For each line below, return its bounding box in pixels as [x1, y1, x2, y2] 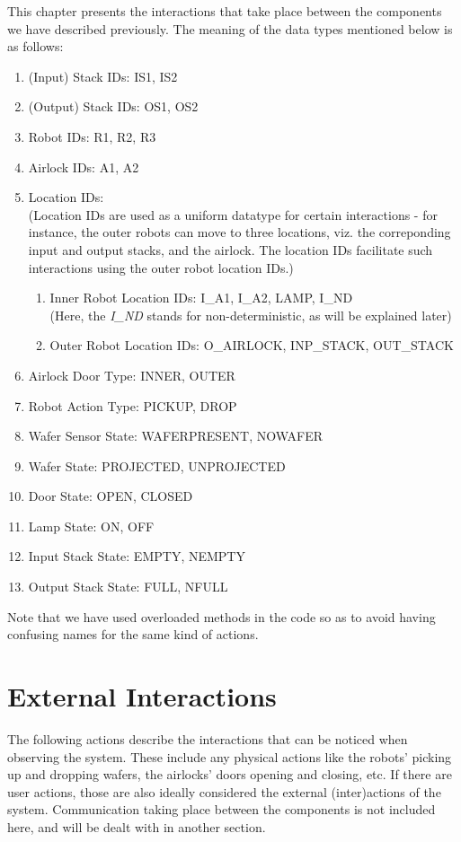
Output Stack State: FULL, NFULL [28, 577, 228, 596]
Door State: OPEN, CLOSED [28, 487, 193, 505]
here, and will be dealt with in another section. [7, 817, 266, 836]
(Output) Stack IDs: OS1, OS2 [28, 97, 199, 116]
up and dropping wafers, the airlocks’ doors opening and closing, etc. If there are [7, 765, 452, 784]
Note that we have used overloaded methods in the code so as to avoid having [7, 607, 436, 626]
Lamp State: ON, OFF [28, 516, 155, 535]
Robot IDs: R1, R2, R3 [28, 127, 156, 145]
